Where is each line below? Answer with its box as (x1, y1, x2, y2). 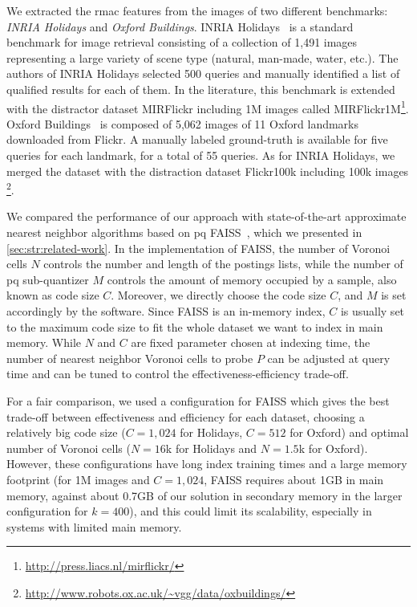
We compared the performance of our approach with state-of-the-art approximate (6, 208, 407, 225)
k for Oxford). (298, 439, 368, 456)
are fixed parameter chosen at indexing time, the (131, 334, 370, 351)
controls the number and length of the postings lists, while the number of (43, 255, 403, 272)
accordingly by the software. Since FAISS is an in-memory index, (6, 303, 326, 319)
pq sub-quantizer (6, 271, 89, 287)
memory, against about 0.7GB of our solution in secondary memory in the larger (6, 487, 403, 503)
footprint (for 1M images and (6, 471, 150, 487)
